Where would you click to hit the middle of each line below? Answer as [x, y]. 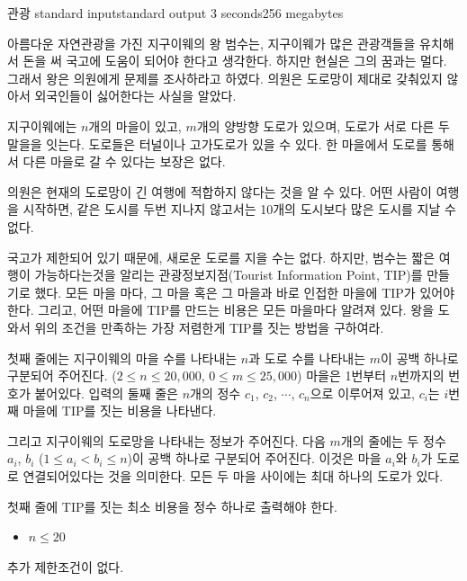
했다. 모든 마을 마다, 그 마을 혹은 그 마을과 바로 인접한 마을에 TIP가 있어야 [245, 292]
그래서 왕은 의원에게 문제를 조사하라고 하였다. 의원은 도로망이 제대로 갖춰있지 [225, 78]
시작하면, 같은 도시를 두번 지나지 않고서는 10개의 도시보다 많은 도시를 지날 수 [239, 209]
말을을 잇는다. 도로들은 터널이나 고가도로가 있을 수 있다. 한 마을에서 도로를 [217, 143]
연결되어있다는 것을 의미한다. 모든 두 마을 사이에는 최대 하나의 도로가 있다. [233, 476]
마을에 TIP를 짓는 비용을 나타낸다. [120, 411]
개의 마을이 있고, [135, 125]
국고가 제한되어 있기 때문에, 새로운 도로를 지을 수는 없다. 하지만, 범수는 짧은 [221, 257]
